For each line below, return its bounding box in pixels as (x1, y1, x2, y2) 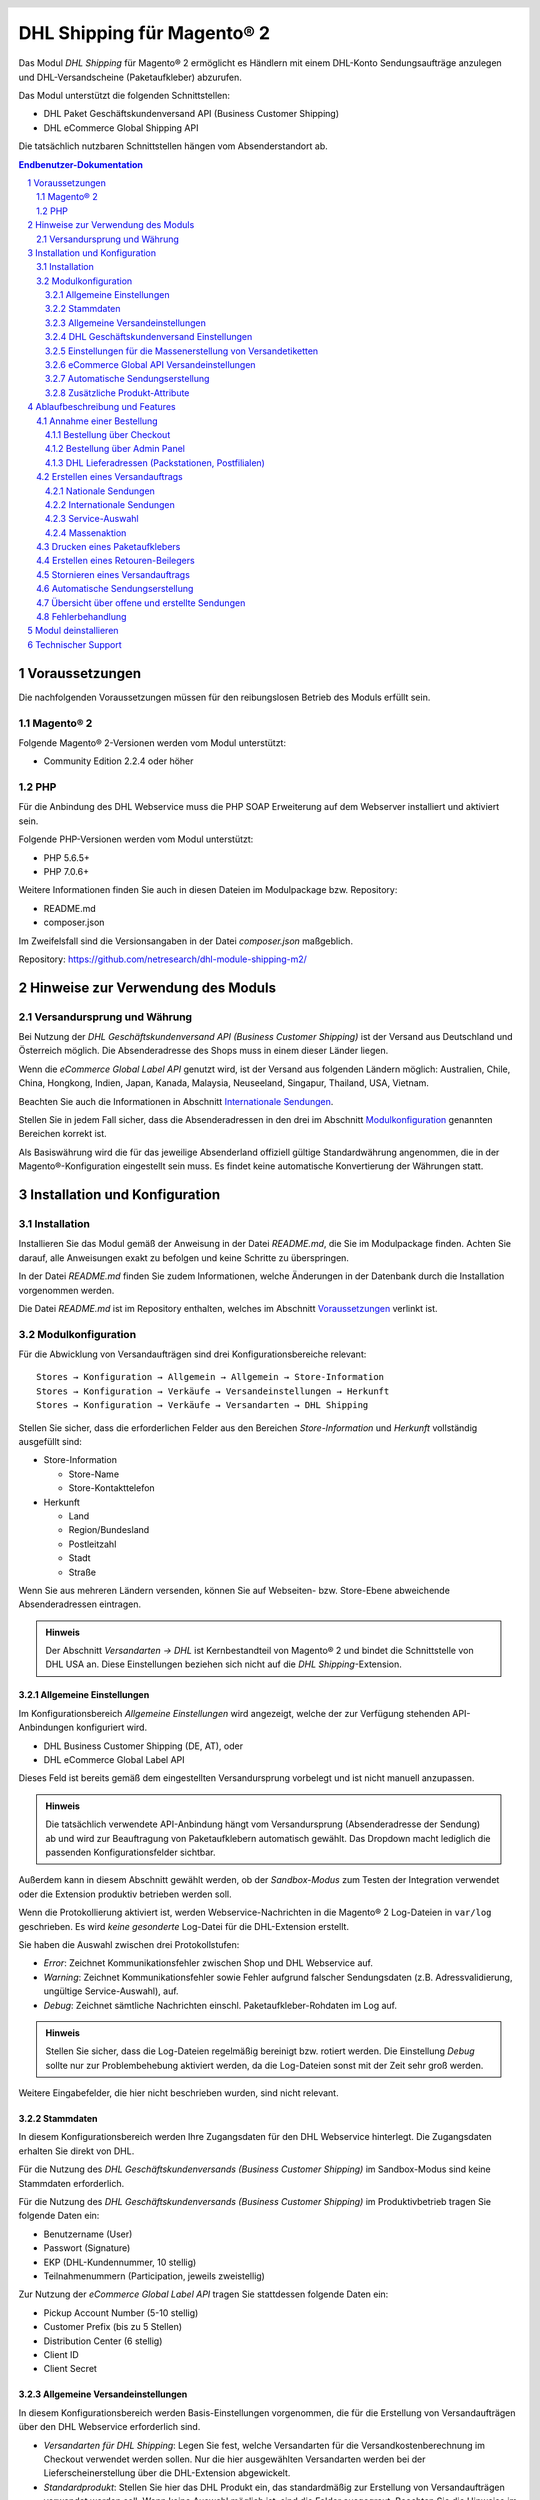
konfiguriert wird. (76, 1721, 148, 1734)
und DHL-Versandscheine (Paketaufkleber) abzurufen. (18, 71, 242, 83)
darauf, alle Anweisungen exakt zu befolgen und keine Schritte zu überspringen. (18, 1251, 350, 1264)
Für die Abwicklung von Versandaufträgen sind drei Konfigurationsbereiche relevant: (18, 1348, 367, 1360)
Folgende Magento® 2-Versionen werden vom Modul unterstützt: (18, 736, 287, 749)
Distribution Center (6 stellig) (43, 2335, 163, 2347)
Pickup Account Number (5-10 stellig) (43, 2306, 199, 2319)
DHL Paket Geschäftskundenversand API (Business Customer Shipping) (43, 108, 340, 120)
